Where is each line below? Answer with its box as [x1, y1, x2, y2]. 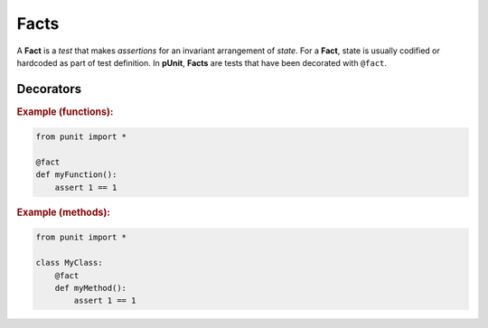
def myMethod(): [54, 283, 127, 293]
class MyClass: [35, 258, 103, 268]
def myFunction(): [35, 170, 117, 180]
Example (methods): [16, 206, 110, 219]
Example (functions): [16, 105, 114, 117]
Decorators [16, 81, 82, 97]
